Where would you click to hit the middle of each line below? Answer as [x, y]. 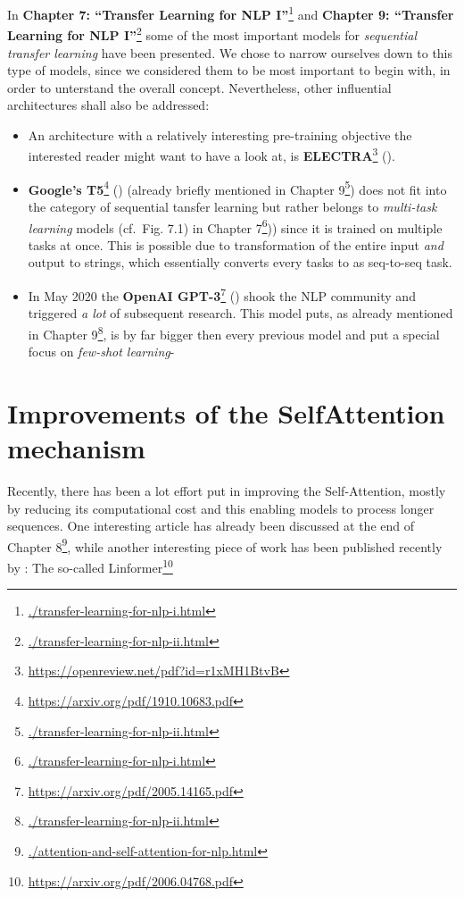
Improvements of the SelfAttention [226, 412]
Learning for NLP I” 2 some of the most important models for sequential [212, 34]
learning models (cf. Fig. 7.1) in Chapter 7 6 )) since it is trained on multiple [235, 226]
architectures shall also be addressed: [108, 105]
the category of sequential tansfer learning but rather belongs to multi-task [232, 206]
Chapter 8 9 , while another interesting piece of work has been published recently [225, 545]
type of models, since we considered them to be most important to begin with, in [229, 70]
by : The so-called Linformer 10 [90, 566]
